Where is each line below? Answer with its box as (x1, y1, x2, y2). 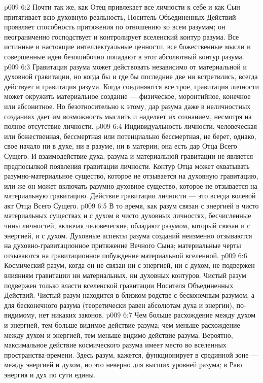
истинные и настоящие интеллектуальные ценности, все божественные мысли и (4, 41, 251, 52)
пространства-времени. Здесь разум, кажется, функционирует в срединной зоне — (4, 349, 258, 360)
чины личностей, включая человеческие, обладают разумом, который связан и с (4, 220, 250, 231)
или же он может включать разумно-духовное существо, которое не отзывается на (4, 180, 257, 191)
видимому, (4, 309, 37, 320)
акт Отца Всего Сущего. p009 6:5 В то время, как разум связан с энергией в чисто (4, 200, 259, 211)
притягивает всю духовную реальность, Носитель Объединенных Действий (4, 11, 236, 22)
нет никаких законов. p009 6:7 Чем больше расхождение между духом (39, 309, 256, 320)
